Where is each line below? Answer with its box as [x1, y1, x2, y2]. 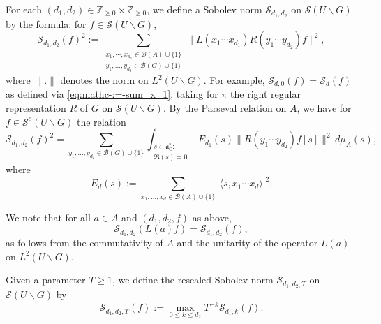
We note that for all [6, 209, 91, 224]
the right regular [230, 87, 301, 101]
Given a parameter [6, 272, 86, 287]
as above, [192, 209, 232, 224]
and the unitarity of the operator [177, 235, 318, 250]
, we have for [297, 101, 352, 115]
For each [6, 2, 42, 16]
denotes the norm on [60, 73, 149, 87]
